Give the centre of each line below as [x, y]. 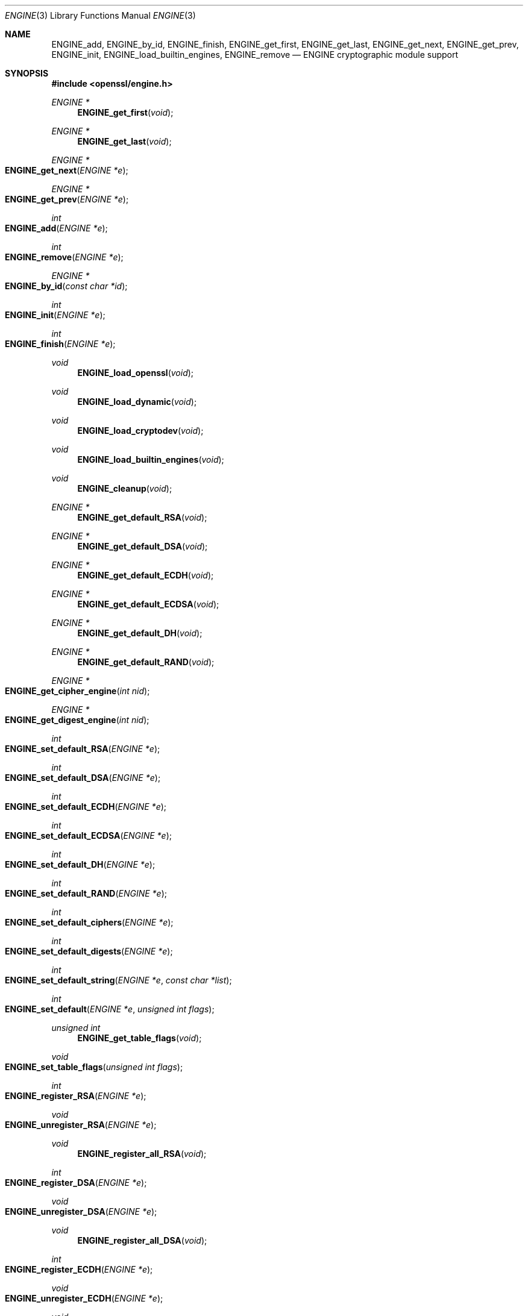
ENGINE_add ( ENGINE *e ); [56, 228]
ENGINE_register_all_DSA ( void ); [142, 1240]
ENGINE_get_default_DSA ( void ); [143, 546]
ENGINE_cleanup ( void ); [125, 488]
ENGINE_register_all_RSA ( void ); [142, 1154]
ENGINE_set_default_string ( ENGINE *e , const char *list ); [118, 980]
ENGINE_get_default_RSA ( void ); [142, 517]
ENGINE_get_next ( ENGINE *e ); [67, 170]
